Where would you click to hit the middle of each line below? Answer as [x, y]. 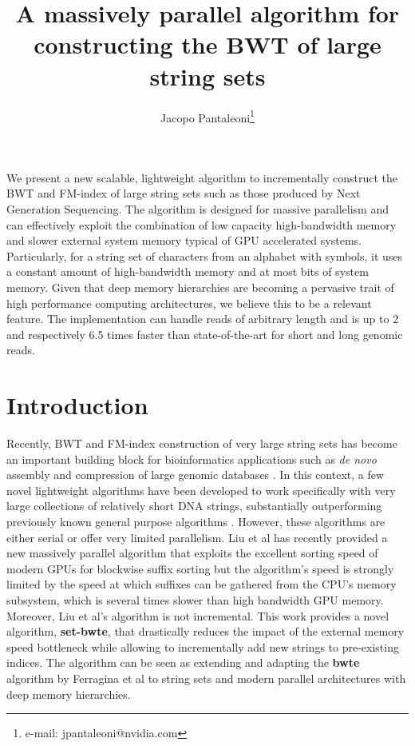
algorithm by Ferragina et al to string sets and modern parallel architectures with [206, 678]
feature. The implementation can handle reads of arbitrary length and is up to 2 [203, 319]
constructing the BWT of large [207, 44]
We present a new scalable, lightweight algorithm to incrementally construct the [202, 177]
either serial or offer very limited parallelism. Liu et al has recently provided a [197, 537]
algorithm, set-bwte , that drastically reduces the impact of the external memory [206, 631]
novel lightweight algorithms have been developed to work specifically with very [201, 490]
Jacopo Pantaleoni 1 [207, 116]
